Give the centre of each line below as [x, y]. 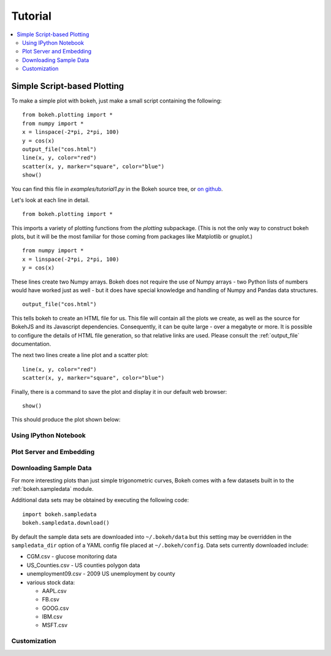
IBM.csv [52, 617]
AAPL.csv [54, 591]
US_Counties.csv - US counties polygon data [83, 565]
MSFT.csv [55, 625]
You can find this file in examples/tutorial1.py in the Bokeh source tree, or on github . [117, 189]
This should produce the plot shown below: [66, 420]
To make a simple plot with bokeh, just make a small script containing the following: [116, 101]
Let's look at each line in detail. [51, 200]
